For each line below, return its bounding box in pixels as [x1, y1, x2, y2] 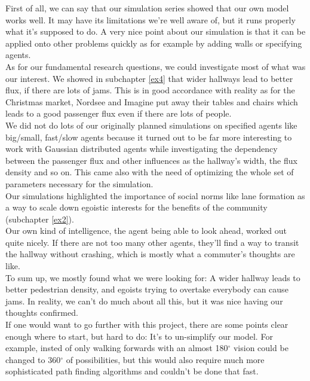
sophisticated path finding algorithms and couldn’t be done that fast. [5, 365, 259, 377]
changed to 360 [5, 353, 61, 365]
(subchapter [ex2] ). [5, 212, 74, 225]
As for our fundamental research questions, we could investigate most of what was [5, 60, 306, 72]
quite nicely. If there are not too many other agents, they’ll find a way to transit [5, 236, 299, 248]
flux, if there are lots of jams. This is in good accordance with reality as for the [5, 84, 295, 96]
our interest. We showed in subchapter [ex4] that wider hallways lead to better [5, 72, 293, 84]
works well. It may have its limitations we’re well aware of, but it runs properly [5, 13, 296, 26]
